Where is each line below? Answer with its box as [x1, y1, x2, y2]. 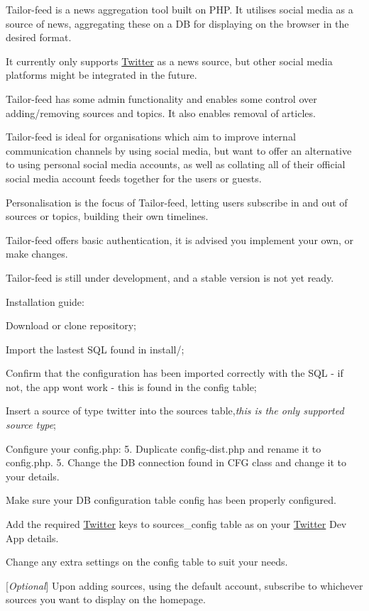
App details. [6, 530, 59, 545]
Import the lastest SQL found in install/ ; [6, 341, 184, 356]
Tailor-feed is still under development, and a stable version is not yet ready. [6, 270, 334, 285]
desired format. [6, 30, 72, 45]
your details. [6, 468, 60, 483]
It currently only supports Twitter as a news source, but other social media [6, 53, 333, 68]
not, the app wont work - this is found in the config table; [6, 379, 257, 394]
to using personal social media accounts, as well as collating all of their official [6, 157, 346, 172]
